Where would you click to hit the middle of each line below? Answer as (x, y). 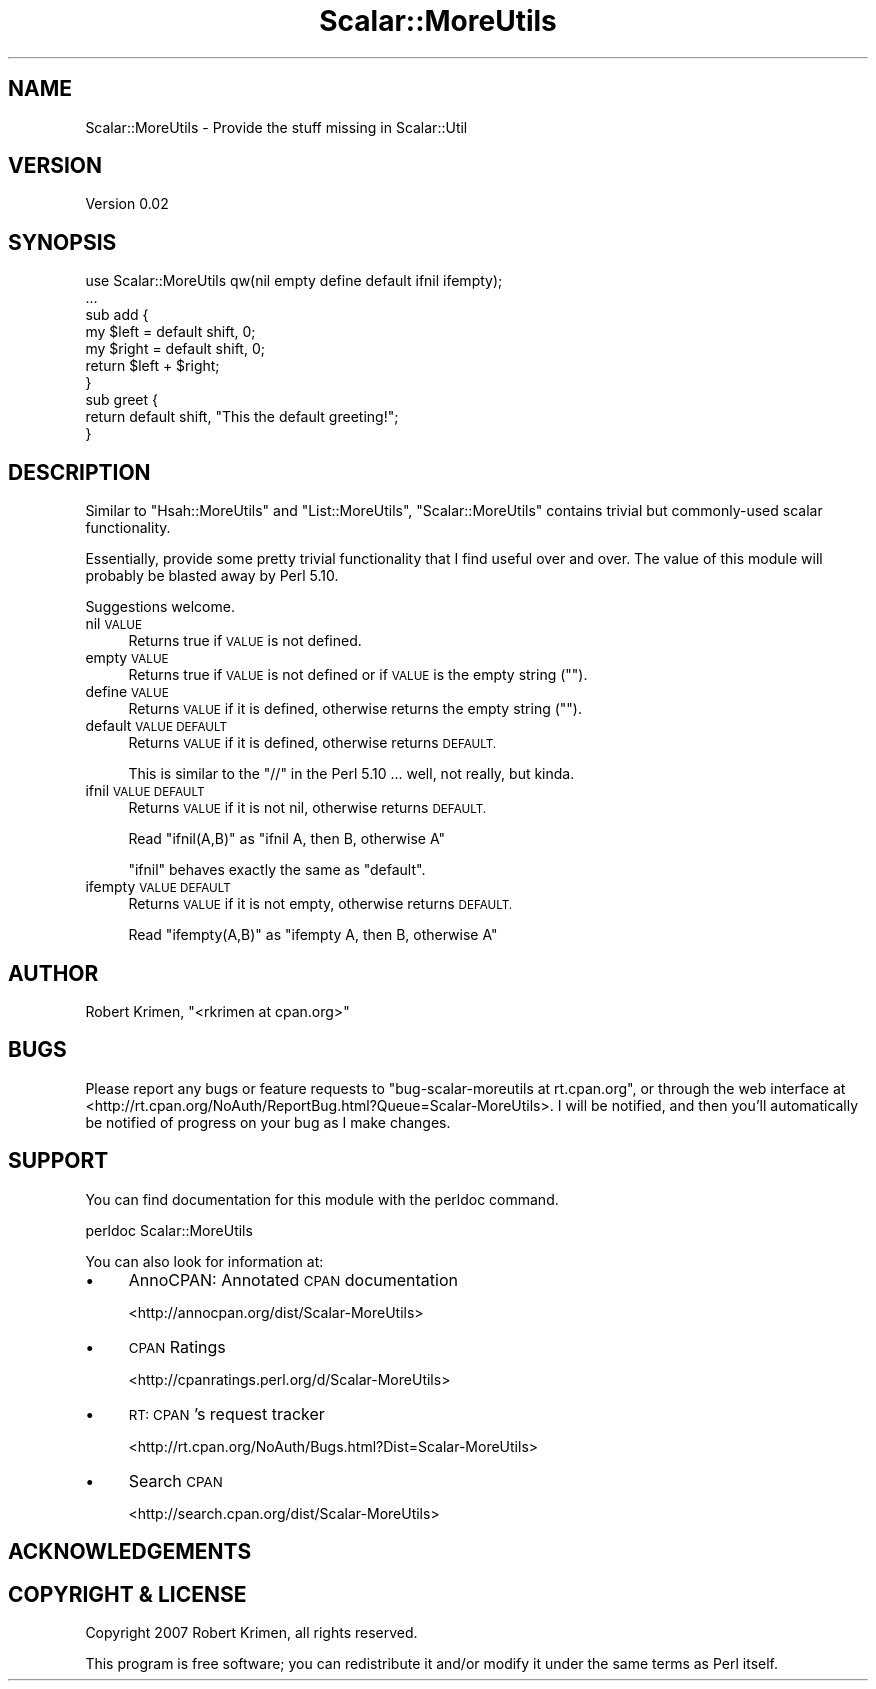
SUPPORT (58, 1161)
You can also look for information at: (204, 1261)
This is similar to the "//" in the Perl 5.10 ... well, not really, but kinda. (351, 774)
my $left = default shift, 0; (170, 332)
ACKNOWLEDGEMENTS (130, 1552)
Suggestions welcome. (160, 607)
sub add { (117, 315)
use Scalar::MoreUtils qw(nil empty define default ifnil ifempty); (294, 281)
